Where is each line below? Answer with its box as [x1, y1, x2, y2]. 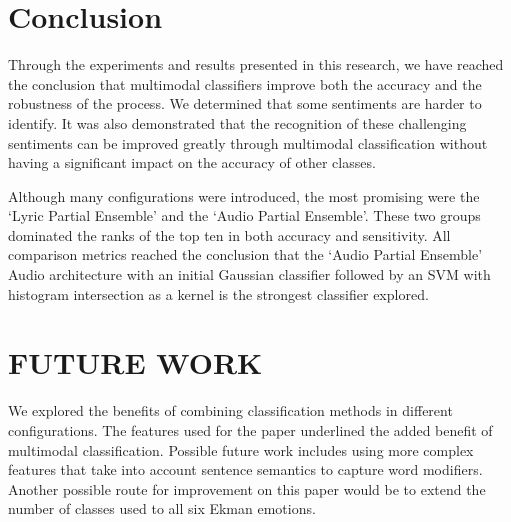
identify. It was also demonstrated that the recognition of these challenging [8, 112, 467, 133]
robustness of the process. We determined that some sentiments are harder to [8, 93, 482, 114]
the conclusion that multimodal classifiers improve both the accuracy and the [8, 73, 482, 94]
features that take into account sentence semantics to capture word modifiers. [8, 459, 483, 480]
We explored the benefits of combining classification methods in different [8, 400, 453, 421]
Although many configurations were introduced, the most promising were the [8, 185, 480, 206]
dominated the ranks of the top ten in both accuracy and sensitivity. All [8, 224, 451, 245]
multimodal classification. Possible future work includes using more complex [8, 439, 474, 460]
